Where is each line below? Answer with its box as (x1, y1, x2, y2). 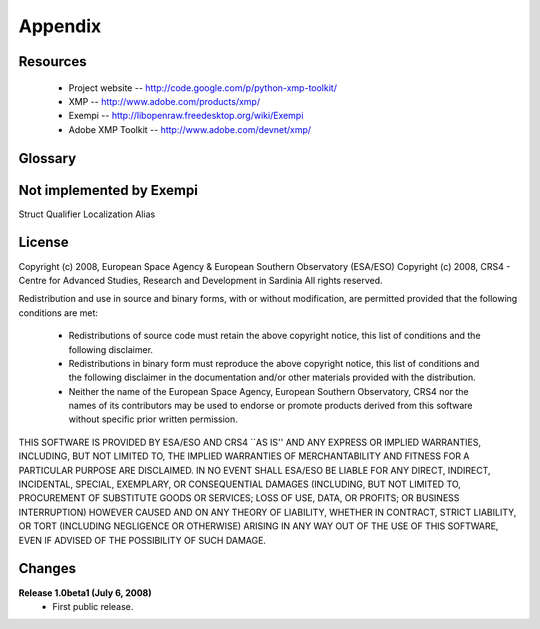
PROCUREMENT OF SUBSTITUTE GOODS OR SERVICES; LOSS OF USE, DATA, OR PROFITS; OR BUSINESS (18, 492, 460, 504)
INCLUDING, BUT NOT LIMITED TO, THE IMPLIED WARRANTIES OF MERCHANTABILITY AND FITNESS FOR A (18, 450, 470, 462)
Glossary (18, 150, 77, 167)
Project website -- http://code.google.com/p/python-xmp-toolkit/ (68, 81, 337, 94)
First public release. (52, 600, 134, 612)
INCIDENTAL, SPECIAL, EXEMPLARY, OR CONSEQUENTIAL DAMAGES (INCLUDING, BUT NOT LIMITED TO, (18, 478, 462, 490)
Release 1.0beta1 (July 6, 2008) (18, 586, 152, 599)
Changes (18, 560, 77, 577)
